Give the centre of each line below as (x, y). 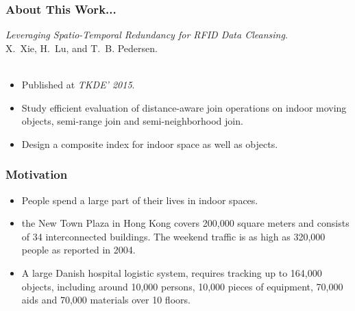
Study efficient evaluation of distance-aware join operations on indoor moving (184, 107)
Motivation (37, 174)
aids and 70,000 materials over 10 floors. (106, 300)
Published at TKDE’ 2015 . (78, 84)
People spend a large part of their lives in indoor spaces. (140, 200)
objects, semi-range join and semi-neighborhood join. (132, 121)
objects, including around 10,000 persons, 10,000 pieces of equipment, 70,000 (182, 286)
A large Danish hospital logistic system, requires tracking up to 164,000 (172, 272)
